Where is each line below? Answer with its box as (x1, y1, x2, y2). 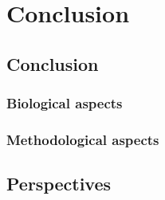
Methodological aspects (6, 129, 159, 149)
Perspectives (6, 171, 112, 196)
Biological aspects (6, 93, 123, 113)
